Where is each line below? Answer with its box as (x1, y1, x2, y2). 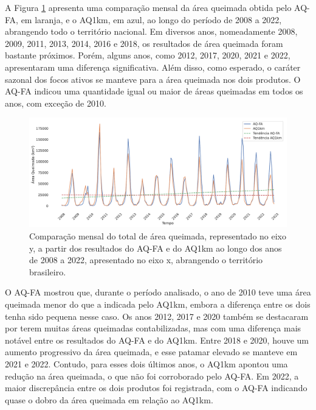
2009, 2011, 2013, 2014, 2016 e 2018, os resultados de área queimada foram (5, 37, 283, 49)
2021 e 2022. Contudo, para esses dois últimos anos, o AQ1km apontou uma (5, 357, 288, 370)
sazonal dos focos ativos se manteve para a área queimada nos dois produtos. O (5, 72, 301, 85)
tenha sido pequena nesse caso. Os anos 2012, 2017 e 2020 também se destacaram (5, 309, 309, 322)
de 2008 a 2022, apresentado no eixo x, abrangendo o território (29, 253, 263, 266)
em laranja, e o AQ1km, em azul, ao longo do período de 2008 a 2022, (21, 13, 282, 26)
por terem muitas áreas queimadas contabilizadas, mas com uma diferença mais (5, 322, 301, 334)
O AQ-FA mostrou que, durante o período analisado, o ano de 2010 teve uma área (5, 286, 311, 299)
